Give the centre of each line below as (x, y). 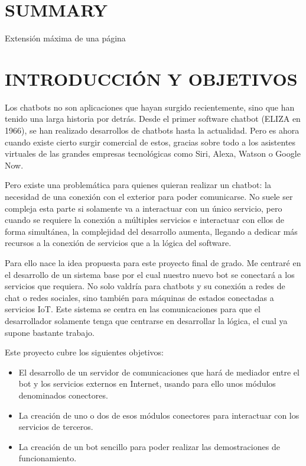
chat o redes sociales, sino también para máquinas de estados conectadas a (139, 297)
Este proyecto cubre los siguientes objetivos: (84, 352)
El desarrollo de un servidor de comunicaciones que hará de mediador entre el (159, 372)
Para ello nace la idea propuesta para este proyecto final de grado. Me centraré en (153, 262)
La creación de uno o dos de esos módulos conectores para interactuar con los (159, 415)
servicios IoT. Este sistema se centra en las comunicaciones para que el (133, 309)
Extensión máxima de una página (65, 38)
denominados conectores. (63, 395)
